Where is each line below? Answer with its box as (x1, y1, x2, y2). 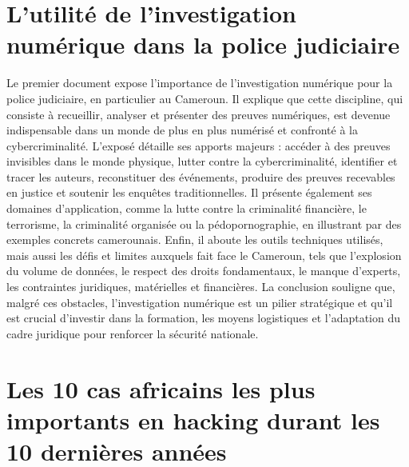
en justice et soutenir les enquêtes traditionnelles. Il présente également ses (6, 184, 372, 201)
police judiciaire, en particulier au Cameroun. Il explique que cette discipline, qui (6, 90, 403, 106)
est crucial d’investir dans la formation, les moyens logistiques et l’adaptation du (6, 309, 400, 326)
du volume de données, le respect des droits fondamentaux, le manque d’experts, (6, 262, 401, 279)
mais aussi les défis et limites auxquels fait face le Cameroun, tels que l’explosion (6, 246, 402, 263)
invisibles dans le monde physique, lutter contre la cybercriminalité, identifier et (6, 153, 398, 170)
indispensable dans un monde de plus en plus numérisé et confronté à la (6, 122, 358, 138)
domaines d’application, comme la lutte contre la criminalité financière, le (6, 200, 367, 217)
